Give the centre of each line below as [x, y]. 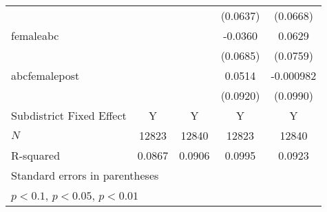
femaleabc [35, 35]
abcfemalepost [45, 75]
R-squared [36, 155]
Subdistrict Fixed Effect [69, 115]
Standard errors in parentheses [85, 175]
